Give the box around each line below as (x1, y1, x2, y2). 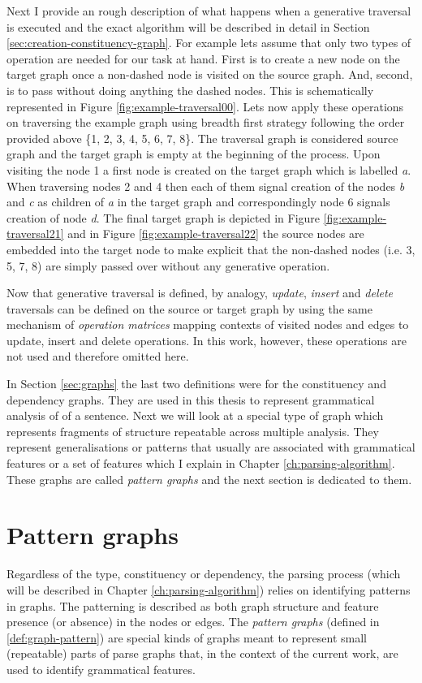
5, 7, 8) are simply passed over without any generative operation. (6, 257, 330, 274)
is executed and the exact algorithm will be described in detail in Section (6, 18, 370, 35)
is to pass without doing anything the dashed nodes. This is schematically (6, 81, 374, 98)
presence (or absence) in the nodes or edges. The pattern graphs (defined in (6, 613, 380, 630)
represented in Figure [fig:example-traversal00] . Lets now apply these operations (6, 97, 404, 115)
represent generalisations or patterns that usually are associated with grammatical (6, 439, 416, 456)
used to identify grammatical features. (6, 660, 196, 677)
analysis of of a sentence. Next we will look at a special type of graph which (6, 407, 384, 424)
